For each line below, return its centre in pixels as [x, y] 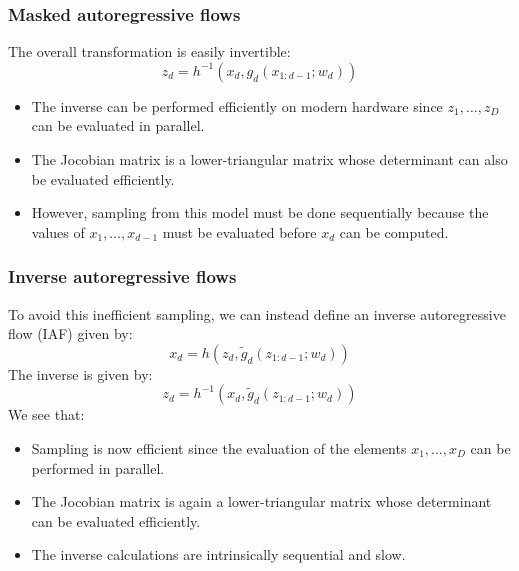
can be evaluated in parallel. [118, 125]
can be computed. [394, 231]
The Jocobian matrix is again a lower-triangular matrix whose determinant [261, 501]
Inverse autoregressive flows [122, 276]
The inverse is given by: [80, 373]
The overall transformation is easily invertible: [149, 51]
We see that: [46, 414]
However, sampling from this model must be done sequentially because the [260, 212]
